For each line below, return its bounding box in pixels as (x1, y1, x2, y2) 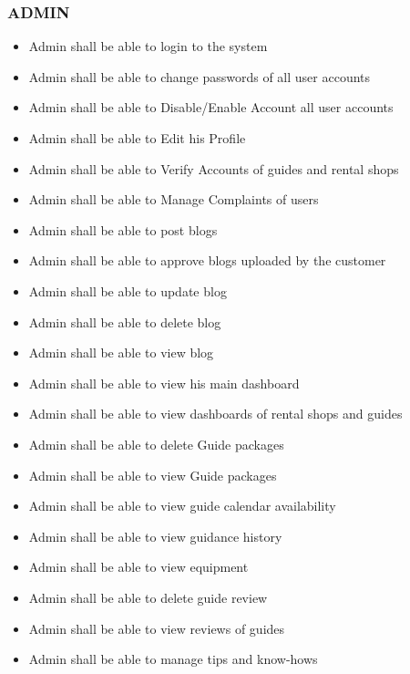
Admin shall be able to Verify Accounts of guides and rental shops (28, 159, 399, 178)
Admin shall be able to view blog (28, 343, 214, 362)
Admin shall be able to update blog (28, 281, 227, 300)
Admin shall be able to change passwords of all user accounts (28, 67, 371, 86)
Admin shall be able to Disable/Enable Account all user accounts (28, 98, 394, 117)
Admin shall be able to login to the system (28, 36, 268, 56)
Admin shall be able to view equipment (28, 557, 249, 576)
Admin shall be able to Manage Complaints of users (28, 190, 319, 209)
